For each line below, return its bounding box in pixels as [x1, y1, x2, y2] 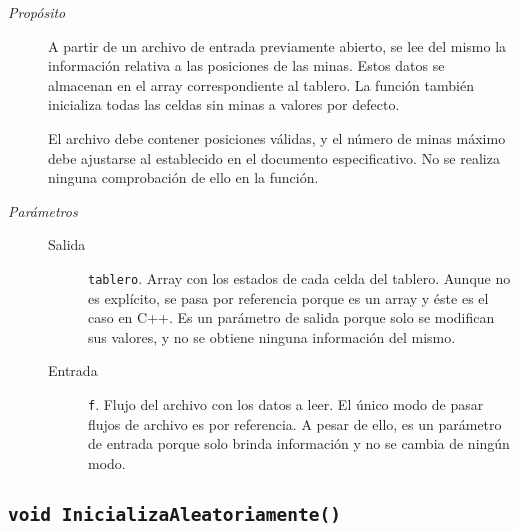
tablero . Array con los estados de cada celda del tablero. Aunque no [88, 267, 511, 288]
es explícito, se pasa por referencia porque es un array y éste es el [88, 287, 489, 308]
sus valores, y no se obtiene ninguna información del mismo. [88, 326, 456, 347]
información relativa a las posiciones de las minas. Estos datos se [48, 55, 445, 76]
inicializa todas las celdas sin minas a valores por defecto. [48, 94, 400, 115]
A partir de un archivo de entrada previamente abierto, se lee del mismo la [48, 35, 507, 56]
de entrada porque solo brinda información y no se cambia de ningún [88, 433, 510, 454]
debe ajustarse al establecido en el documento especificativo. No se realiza [48, 147, 500, 168]
